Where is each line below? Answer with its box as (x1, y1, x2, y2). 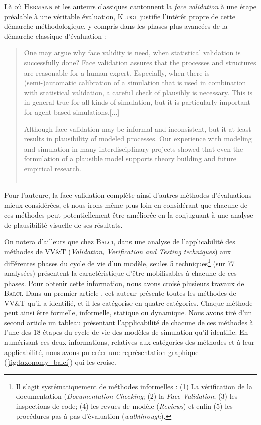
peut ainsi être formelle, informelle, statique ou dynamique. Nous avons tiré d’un (4, 307, 252, 318)
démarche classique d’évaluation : (4, 30, 106, 41)
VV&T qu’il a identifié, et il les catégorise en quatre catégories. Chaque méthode (4, 297, 253, 308)
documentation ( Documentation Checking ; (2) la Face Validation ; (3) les (16, 391, 238, 401)
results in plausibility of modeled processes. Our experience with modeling (24, 133, 252, 144)
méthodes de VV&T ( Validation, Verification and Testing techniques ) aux (4, 246, 231, 257)
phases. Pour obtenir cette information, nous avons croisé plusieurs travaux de (4, 277, 244, 288)
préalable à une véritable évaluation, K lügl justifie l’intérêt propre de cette (4, 11, 235, 21)
